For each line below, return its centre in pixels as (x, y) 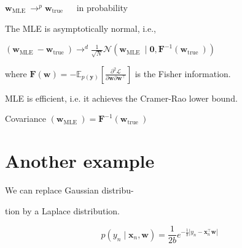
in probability (102, 7)
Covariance (25, 118)
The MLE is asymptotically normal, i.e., (80, 28)
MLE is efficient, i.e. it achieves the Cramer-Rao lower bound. (121, 98)
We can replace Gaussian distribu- (69, 190)
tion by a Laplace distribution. (63, 210)
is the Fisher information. (183, 73)
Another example (80, 161)
